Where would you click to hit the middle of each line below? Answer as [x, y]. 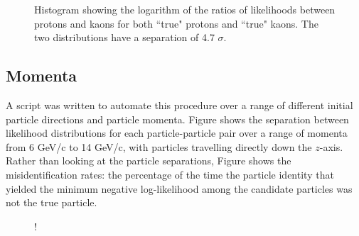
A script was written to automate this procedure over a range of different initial [179, 105]
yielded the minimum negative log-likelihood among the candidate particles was [179, 188]
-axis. [331, 146]
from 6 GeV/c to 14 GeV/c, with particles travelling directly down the [159, 146]
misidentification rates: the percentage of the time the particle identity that [170, 174]
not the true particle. [52, 202]
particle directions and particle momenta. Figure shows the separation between [177, 119]
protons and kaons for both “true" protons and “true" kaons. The [176, 23]
